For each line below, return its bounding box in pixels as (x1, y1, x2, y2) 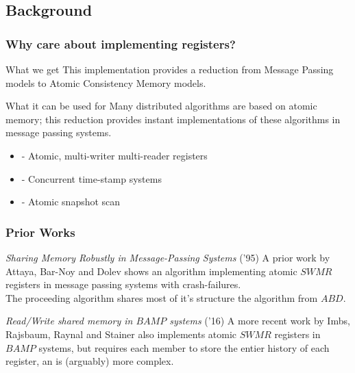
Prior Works (5, 223, 75, 240)
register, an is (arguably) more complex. (5, 354, 174, 368)
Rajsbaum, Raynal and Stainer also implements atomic (5, 326, 237, 341)
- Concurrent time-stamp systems (21, 171, 162, 185)
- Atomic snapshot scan (21, 194, 121, 209)
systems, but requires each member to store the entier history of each (38, 340, 330, 355)
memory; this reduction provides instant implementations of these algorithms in (5, 112, 341, 126)
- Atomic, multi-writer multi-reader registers (21, 148, 208, 162)
